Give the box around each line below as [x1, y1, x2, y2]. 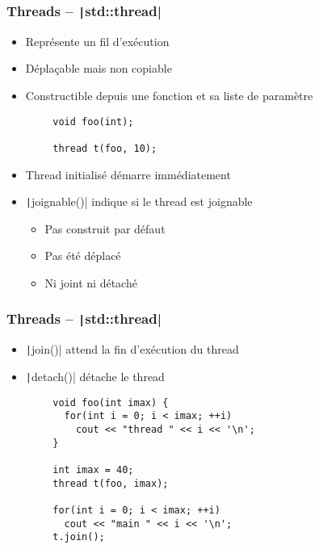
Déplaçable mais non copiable [25, 60, 172, 77]
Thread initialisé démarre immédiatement [25, 166, 231, 182]
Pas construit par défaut [44, 220, 166, 237]
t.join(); [52, 531, 105, 543]
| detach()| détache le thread [25, 368, 165, 384]
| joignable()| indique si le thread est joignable [25, 193, 253, 210]
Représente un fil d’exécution [25, 32, 170, 49]
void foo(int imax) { [52, 396, 169, 409]
